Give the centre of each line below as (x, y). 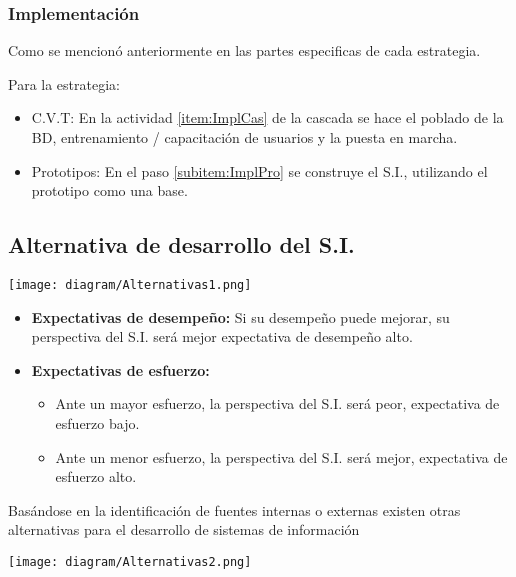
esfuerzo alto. (96, 476)
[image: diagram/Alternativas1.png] (130, 284)
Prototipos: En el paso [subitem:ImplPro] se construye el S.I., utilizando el (259, 170)
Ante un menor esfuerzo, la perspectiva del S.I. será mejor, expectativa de (281, 456)
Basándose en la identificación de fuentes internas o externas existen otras (234, 509)
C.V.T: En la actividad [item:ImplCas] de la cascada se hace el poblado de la (267, 117)
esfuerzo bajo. (97, 423)
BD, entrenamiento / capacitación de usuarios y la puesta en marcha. (244, 137)
